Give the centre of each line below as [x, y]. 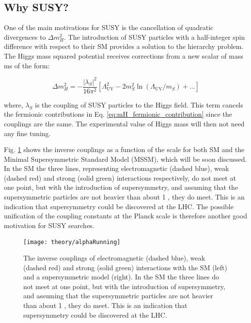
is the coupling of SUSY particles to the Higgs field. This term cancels [139, 104]
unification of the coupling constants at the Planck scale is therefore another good [125, 216]
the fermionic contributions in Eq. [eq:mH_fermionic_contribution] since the [118, 114]
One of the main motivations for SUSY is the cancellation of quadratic [109, 27]
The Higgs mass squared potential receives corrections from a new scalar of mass [124, 55]
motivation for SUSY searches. [49, 225]
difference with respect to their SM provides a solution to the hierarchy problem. [124, 46]
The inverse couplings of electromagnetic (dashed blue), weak [114, 258]
